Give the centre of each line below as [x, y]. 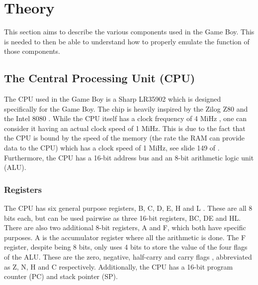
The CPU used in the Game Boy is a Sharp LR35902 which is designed [113, 99]
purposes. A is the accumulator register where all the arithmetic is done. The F [125, 237]
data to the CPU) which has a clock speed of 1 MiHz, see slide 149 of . [112, 148]
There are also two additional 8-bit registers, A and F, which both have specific [125, 227]
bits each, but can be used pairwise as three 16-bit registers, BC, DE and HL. [123, 217]
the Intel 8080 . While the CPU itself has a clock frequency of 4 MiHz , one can [126, 118]
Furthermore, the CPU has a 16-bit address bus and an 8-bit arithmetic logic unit [129, 157]
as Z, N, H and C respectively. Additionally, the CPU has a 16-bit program [119, 266]
